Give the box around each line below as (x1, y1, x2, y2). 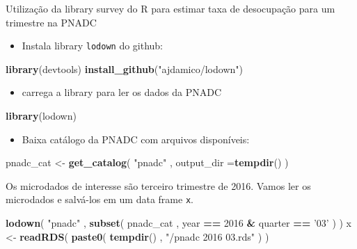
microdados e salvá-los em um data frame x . (6, 192, 193, 207)
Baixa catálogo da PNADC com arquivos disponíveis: (22, 131, 250, 146)
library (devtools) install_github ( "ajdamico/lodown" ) (6, 61, 243, 76)
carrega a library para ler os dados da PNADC (22, 85, 222, 99)
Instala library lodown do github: (22, 38, 164, 53)
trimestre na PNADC (6, 15, 97, 29)
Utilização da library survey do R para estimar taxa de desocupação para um (6, 1, 335, 15)
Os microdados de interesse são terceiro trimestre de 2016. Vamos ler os (6, 178, 311, 193)
